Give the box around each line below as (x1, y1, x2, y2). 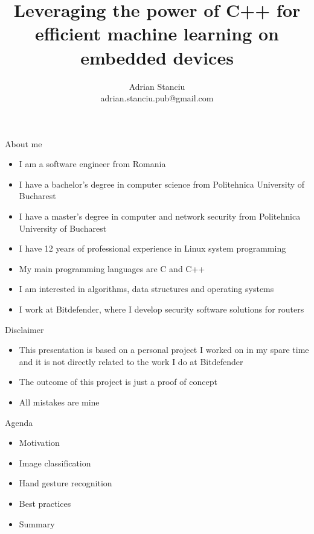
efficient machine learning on (34, 21, 280, 46)
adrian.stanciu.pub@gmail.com (100, 92, 214, 104)
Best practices (19, 497, 71, 509)
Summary (19, 517, 55, 530)
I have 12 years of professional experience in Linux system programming (19, 242, 286, 255)
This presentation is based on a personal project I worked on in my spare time (19, 343, 309, 356)
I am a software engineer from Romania (19, 157, 166, 170)
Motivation (19, 436, 60, 449)
